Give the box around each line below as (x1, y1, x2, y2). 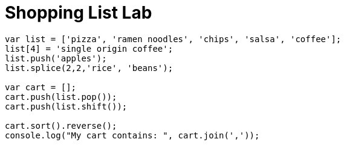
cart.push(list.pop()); (5, 91, 117, 102)
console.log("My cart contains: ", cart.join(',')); (5, 130, 260, 140)
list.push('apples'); (5, 53, 107, 63)
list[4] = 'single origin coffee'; (5, 43, 174, 54)
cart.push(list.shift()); (5, 101, 128, 111)
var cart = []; (5, 82, 77, 92)
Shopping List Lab (5, 2, 152, 23)
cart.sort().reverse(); (5, 120, 117, 131)
